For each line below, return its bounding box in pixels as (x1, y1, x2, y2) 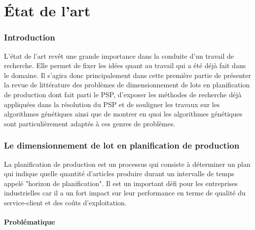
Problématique (4, 217, 55, 227)
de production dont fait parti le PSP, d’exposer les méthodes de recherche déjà (4, 89, 242, 99)
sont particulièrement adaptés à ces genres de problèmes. (4, 118, 176, 128)
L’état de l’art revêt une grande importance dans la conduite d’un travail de (4, 50, 234, 61)
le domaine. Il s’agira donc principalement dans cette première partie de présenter (4, 70, 251, 80)
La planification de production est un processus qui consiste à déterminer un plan (4, 158, 251, 169)
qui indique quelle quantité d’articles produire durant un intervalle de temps (4, 168, 234, 179)
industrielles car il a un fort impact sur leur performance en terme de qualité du (4, 188, 246, 198)
